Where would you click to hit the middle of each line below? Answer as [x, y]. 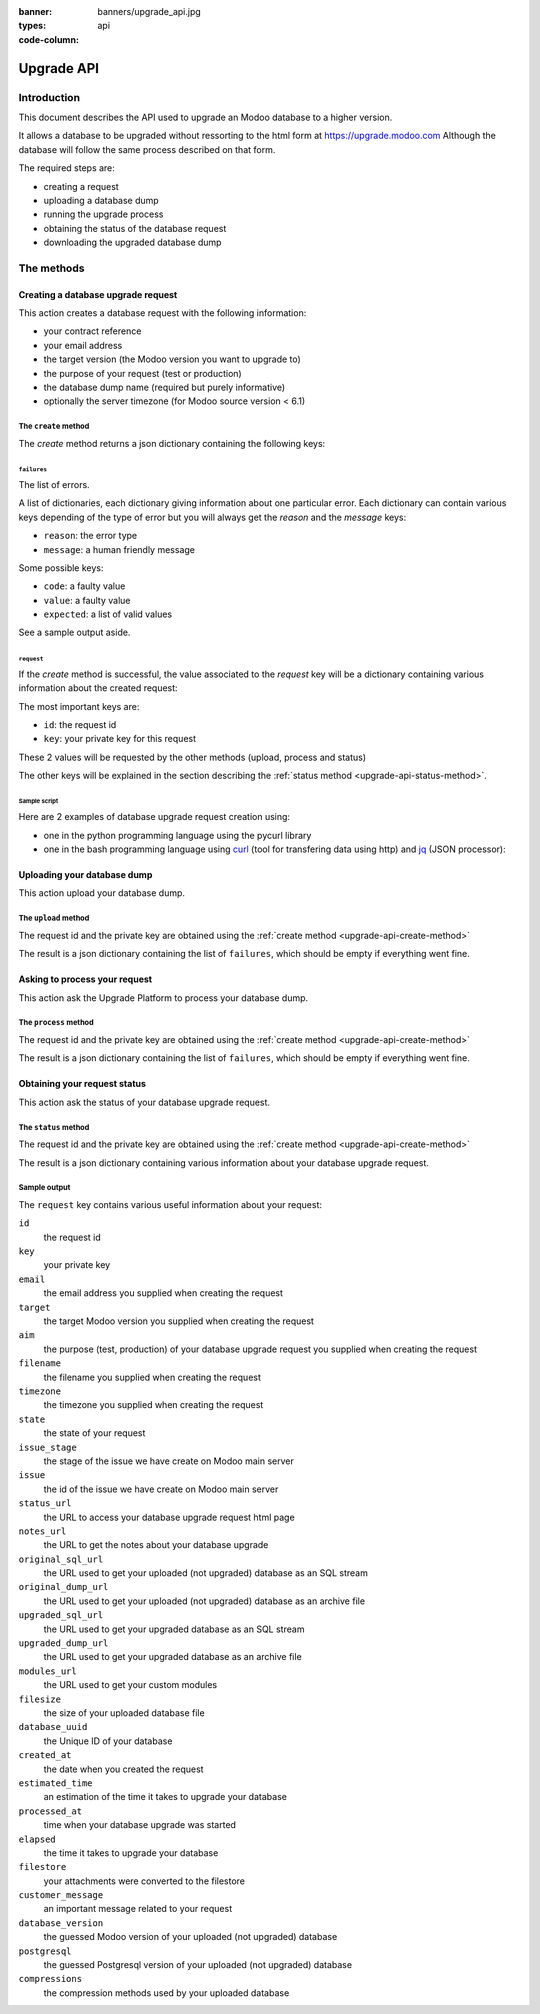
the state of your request [94, 1433]
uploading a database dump [101, 200]
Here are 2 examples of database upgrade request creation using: [154, 817]
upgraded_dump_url [63, 1643]
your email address [83, 345]
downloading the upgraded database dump [132, 242]
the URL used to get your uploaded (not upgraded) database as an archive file [204, 1601]
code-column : [49, 39]
